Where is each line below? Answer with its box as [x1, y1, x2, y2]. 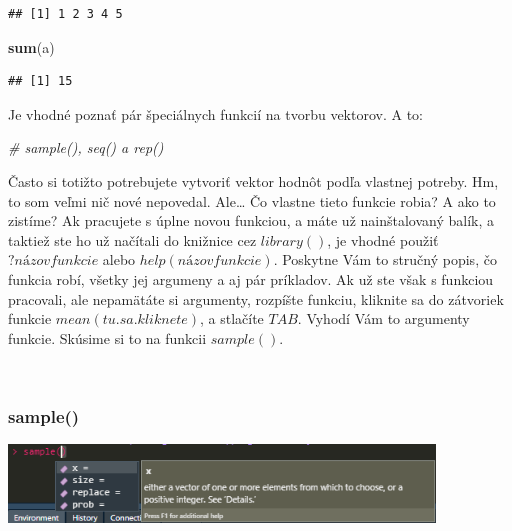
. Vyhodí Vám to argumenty [297, 308, 470, 329]
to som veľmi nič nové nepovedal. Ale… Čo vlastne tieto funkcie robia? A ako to [8, 190, 496, 211]
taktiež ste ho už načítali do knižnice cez [8, 229, 257, 250]
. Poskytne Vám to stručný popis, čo [273, 249, 497, 270]
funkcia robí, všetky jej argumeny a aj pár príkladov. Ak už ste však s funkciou [8, 268, 494, 289]
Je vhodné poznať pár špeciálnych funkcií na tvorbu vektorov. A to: [8, 103, 423, 124]
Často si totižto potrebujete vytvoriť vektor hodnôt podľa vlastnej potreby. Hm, [8, 170, 499, 191]
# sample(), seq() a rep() [8, 137, 164, 158]
